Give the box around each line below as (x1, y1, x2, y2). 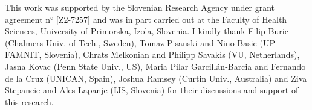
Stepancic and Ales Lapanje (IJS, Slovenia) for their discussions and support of (5, 84, 299, 96)
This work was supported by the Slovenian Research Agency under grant (5, 1, 275, 13)
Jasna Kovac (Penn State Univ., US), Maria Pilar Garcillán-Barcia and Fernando (5, 60, 306, 72)
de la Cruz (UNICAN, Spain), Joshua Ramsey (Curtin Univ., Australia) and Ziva (5, 72, 307, 84)
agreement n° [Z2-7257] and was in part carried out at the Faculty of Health (5, 13, 287, 25)
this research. (5, 95, 54, 108)
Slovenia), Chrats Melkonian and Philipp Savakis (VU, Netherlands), (44, 48, 300, 61)
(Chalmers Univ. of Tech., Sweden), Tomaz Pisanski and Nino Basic (5, 36, 257, 49)
